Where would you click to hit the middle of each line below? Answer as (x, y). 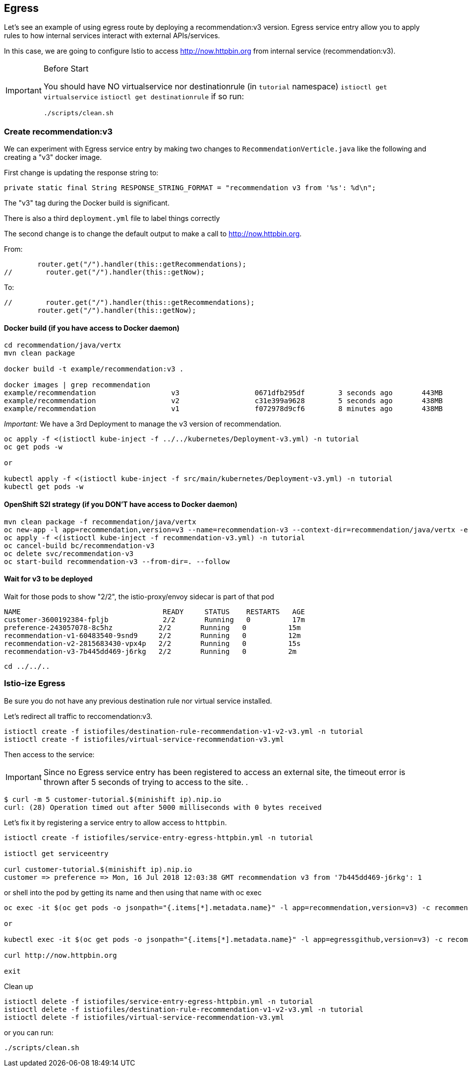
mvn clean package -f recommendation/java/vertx (100, 522)
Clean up (19, 986)
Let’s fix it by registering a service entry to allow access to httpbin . (116, 822)
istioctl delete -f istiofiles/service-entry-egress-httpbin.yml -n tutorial (159, 1001)
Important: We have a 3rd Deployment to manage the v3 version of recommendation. (143, 424)
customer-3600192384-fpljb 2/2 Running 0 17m (154, 619)
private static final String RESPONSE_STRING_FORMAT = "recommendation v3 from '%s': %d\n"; (190, 188)
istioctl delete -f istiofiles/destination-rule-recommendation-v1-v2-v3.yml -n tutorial (184, 1009)
